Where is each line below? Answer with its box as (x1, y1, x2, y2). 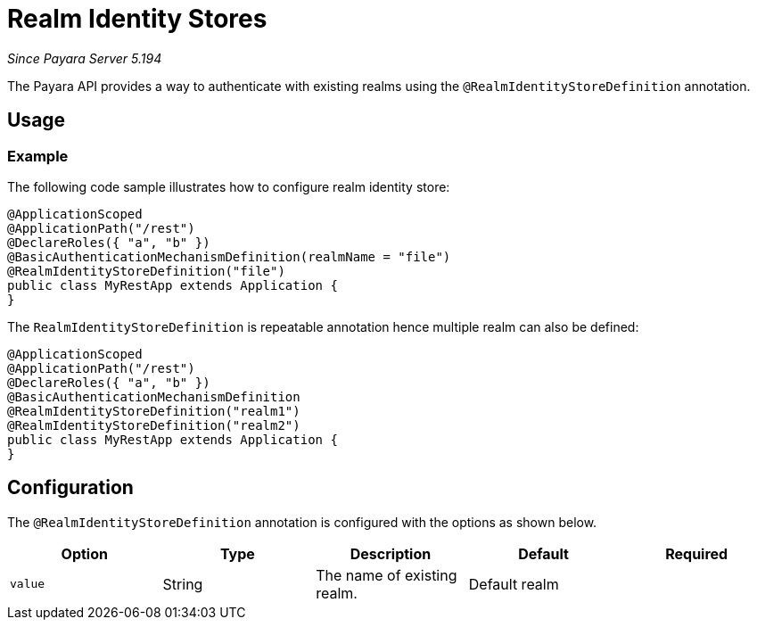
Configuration (7, 476, 134, 499)
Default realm (468, 574, 559, 593)
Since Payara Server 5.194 (7, 50, 162, 66)
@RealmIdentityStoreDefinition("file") (7, 263, 285, 278)
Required (665, 544, 728, 563)
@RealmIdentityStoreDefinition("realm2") (7, 417, 300, 433)
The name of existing (316, 565, 457, 584)
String (162, 574, 203, 593)
